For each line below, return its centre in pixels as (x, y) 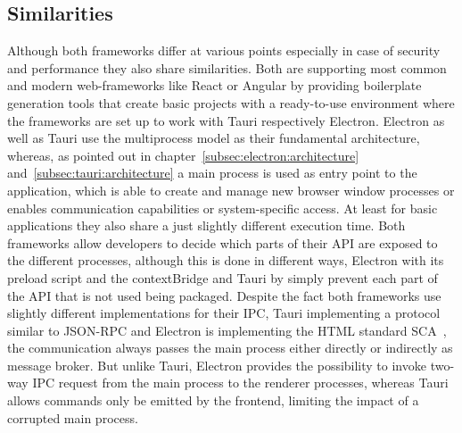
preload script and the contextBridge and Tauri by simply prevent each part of (223, 277)
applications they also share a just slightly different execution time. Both (206, 225)
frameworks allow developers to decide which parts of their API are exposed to (223, 242)
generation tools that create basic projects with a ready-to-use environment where (231, 102)
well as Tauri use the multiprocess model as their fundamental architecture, (214, 138)
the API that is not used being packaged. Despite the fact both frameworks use (224, 295)
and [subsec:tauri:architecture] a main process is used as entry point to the (212, 173)
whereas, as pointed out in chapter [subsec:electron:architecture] (183, 155)
